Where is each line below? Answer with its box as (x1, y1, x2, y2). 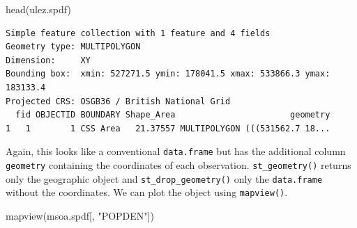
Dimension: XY (6, 55, 91, 65)
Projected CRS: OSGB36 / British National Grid (6, 96, 231, 106)
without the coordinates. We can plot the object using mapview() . (6, 185, 288, 199)
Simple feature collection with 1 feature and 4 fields (6, 28, 271, 38)
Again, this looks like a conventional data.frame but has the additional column (6, 144, 346, 158)
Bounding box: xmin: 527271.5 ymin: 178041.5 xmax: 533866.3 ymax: (6, 69, 331, 79)
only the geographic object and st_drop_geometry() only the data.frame (6, 171, 323, 186)
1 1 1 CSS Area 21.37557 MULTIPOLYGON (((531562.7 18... (6, 123, 331, 133)
